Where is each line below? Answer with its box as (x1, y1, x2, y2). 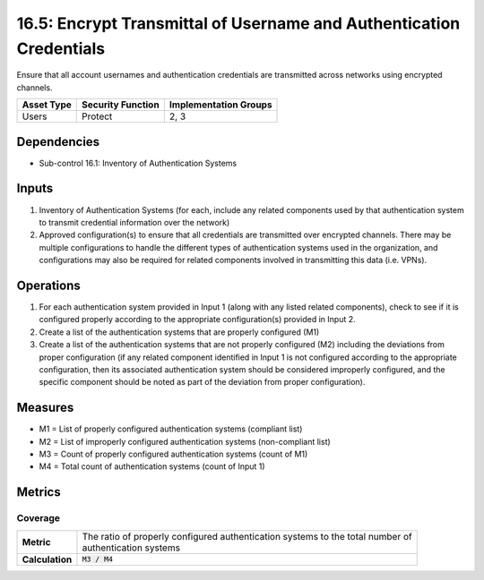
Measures (16, 400, 74, 415)
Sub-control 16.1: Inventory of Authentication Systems (39, 158, 238, 168)
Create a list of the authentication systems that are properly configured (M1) (39, 327, 320, 337)
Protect (82, 110, 113, 123)
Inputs (16, 181, 54, 196)
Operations (16, 277, 81, 293)
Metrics (16, 484, 62, 500)
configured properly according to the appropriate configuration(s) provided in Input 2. (39, 314, 356, 325)
